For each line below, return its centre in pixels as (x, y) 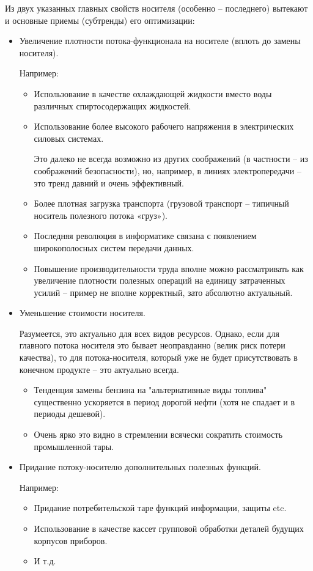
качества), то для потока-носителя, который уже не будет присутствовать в (158, 357)
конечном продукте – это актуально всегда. (99, 369)
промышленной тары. (74, 446)
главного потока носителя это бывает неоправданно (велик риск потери (152, 345)
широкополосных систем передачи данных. (114, 247)
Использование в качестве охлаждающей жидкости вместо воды (153, 93)
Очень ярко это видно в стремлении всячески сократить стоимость (158, 434)
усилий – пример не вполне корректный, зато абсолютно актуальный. (163, 292)
